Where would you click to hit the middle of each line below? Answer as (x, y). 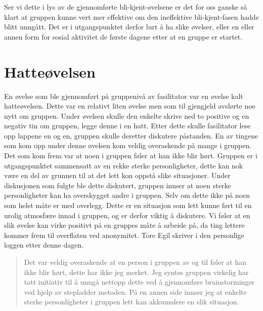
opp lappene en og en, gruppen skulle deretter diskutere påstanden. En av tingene (131, 135)
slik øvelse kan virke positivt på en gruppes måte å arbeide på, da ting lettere (124, 225)
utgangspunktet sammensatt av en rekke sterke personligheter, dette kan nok (124, 165)
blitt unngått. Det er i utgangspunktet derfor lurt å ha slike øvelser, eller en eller (129, 27)
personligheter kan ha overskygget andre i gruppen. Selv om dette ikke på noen (127, 195)
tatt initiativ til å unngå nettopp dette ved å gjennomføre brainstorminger (139, 282)
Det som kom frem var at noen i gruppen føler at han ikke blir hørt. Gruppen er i (131, 155)
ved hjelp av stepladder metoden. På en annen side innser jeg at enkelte (135, 291)
